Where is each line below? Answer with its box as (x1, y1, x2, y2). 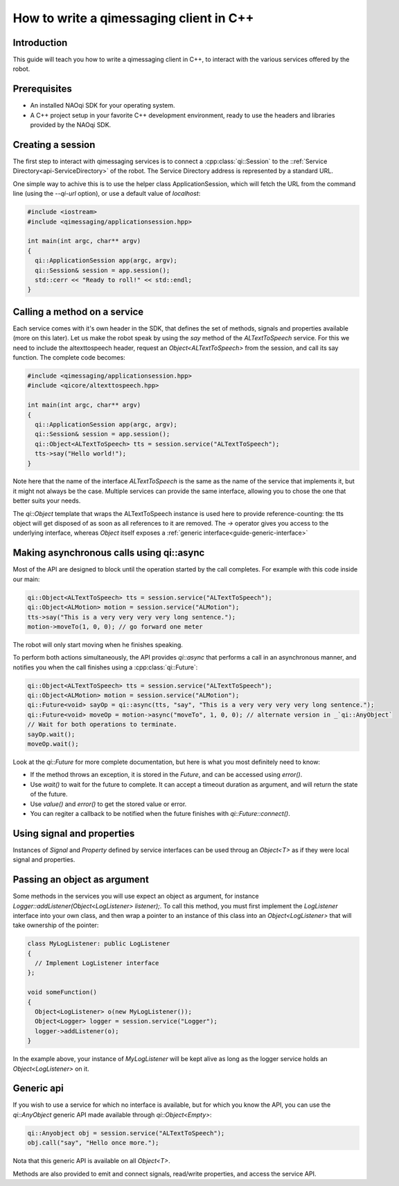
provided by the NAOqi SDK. (30, 121, 112, 129)
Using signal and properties (12, 827, 135, 840)
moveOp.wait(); (27, 740, 79, 748)
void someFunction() (27, 988, 97, 996)
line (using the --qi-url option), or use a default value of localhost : (12, 190, 201, 198)
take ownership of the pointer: (12, 921, 99, 930)
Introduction (12, 37, 68, 49)
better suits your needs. (12, 496, 81, 505)
